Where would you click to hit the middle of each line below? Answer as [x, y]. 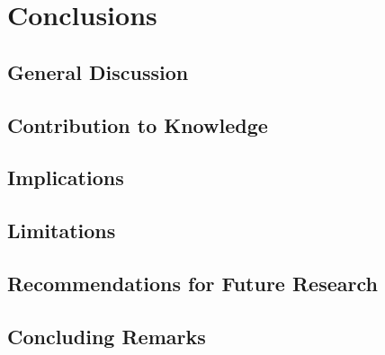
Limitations [62, 231]
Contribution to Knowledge [138, 124]
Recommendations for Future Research [192, 283]
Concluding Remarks [107, 336]
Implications [66, 177]
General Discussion [98, 71]
